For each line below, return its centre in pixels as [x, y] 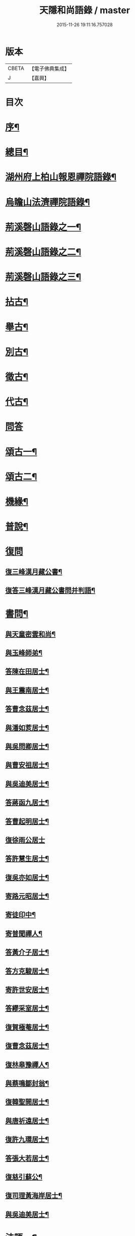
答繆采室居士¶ [27, 1008]
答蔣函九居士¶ [27, 803]
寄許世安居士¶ [27, 990]
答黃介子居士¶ [27, 952]
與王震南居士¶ [27, 690]
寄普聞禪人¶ [24, 933]
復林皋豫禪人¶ [27, 1065]
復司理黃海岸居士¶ [34, 1196]
